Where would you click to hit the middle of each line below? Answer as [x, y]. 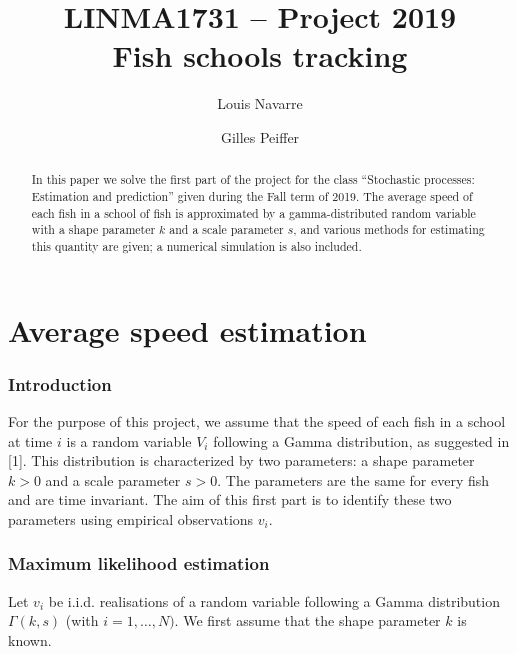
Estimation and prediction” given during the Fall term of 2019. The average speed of [252, 195]
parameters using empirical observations [131, 518]
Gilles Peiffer [260, 136]
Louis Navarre [260, 103]
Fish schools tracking [260, 55]
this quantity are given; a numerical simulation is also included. [196, 245]
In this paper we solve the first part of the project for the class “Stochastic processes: [253, 179]
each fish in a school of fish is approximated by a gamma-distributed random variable [253, 212]
